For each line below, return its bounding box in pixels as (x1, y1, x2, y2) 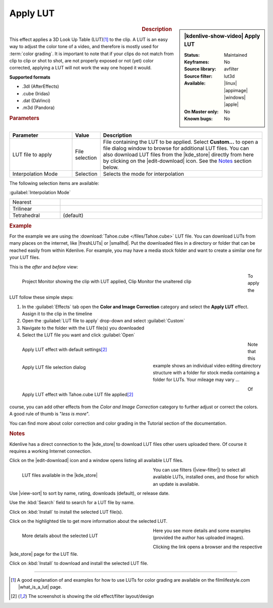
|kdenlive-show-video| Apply (184, 32, 260, 40)
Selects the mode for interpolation (103, 170, 185, 177)
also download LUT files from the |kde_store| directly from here (103, 151, 254, 158)
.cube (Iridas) (22, 90, 50, 96)
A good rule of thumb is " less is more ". (9, 411, 90, 417)
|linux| (224, 80, 237, 86)
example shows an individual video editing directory (153, 362, 261, 368)
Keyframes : (184, 59, 210, 65)
